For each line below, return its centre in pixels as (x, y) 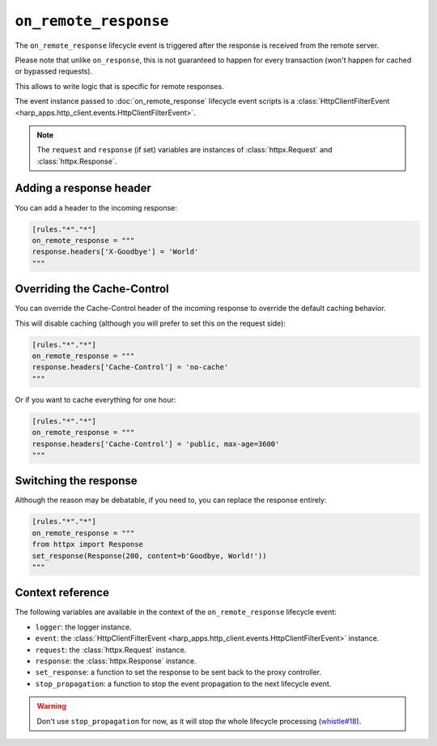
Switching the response (76, 481)
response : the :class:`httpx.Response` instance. (116, 661)
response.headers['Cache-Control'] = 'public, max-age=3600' (156, 444)
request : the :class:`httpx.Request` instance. (111, 650)
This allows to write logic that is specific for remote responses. (119, 86)
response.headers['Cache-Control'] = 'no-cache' (130, 367)
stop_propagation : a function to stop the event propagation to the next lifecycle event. (183, 684)
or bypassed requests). (54, 71)
